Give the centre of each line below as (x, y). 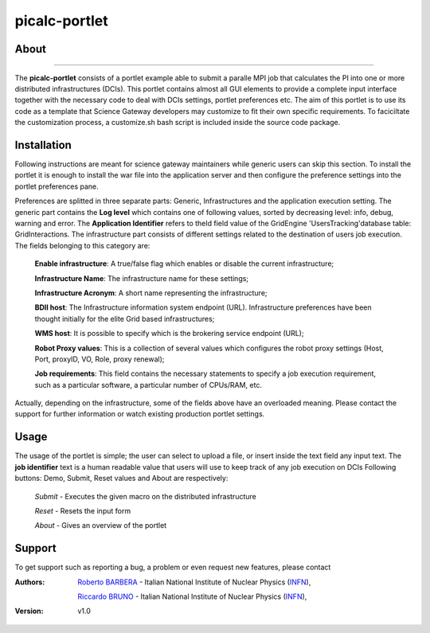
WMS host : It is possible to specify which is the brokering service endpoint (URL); (169, 334)
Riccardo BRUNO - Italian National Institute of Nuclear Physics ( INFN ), (192, 596)
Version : (29, 611)
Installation (43, 145)
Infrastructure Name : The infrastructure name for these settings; (142, 278)
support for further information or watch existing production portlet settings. (140, 414)
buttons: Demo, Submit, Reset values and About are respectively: (121, 479)
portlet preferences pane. (57, 186)
